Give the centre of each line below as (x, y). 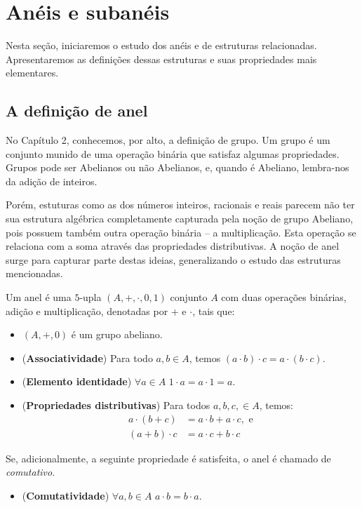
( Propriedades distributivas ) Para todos (116, 405)
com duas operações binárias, (284, 297)
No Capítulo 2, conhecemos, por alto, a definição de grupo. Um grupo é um (168, 140)
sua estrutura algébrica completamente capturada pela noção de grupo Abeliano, (180, 219)
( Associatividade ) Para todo (87, 357)
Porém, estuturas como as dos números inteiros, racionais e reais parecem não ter (180, 205)
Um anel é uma (39, 297)
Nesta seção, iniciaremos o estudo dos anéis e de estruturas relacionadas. (161, 45)
